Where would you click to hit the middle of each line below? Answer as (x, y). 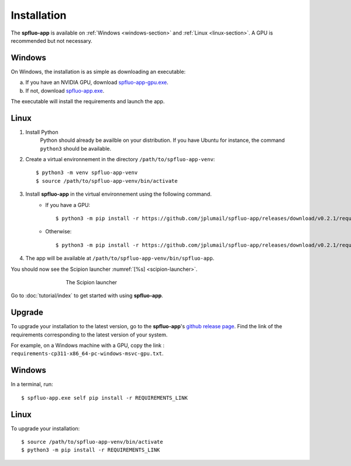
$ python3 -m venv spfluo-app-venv (87, 173)
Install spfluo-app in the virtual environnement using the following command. (118, 194)
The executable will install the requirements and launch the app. (88, 101)
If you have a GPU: (68, 205)
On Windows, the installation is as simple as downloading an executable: (98, 72)
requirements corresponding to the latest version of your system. (89, 335)
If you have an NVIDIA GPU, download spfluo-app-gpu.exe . (97, 83)
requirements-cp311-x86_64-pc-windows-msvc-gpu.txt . (87, 353)
